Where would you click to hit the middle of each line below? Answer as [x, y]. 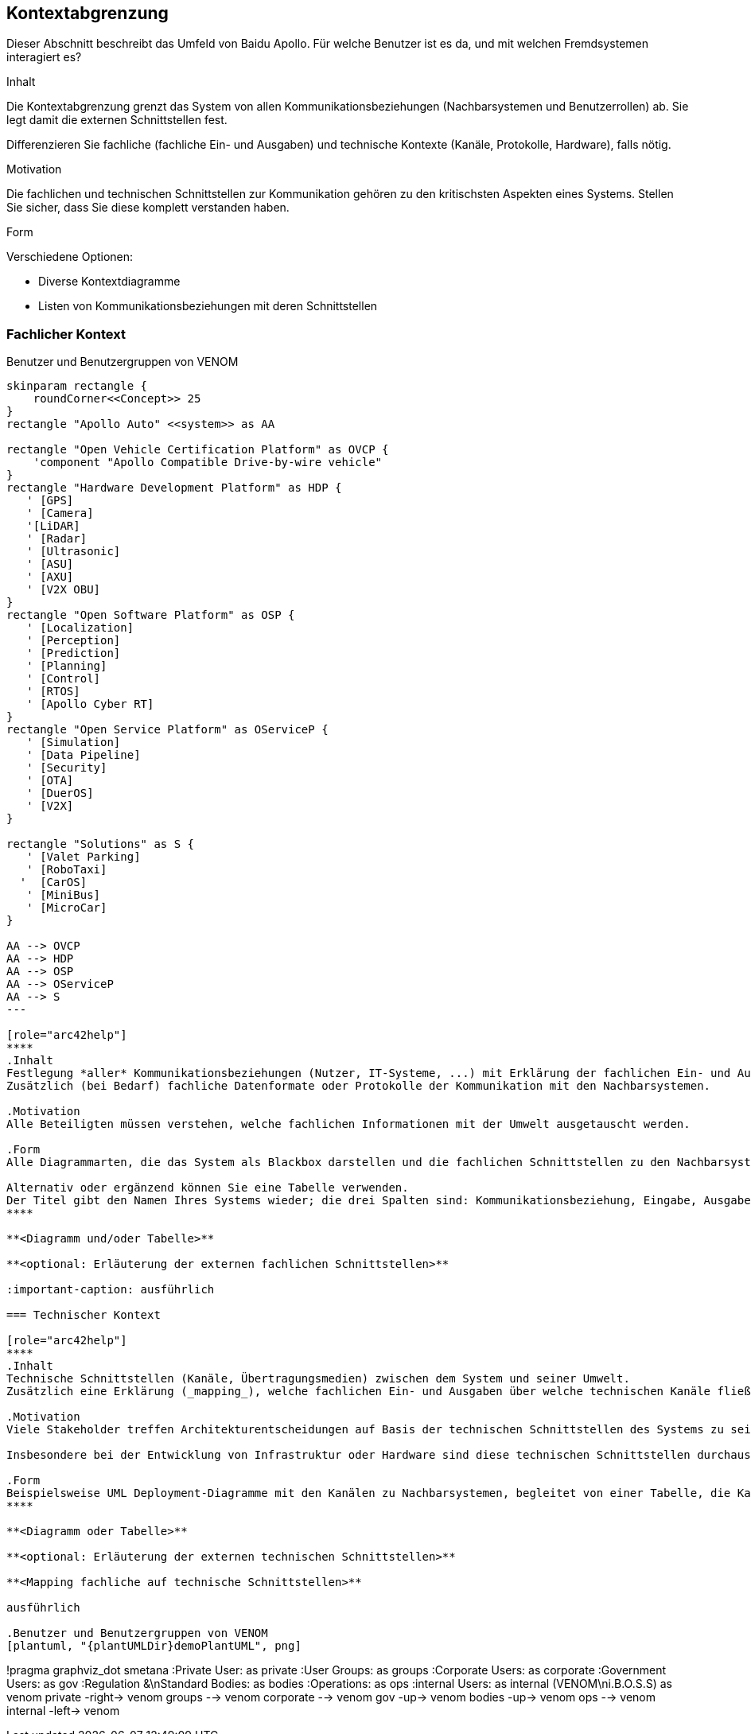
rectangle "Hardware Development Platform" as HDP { [174, 488]
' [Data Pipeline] [84, 755]
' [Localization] [80, 628]
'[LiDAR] [53, 526]
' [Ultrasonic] [74, 552]
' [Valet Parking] [84, 857]
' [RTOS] [53, 692]
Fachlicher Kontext [66, 334]
